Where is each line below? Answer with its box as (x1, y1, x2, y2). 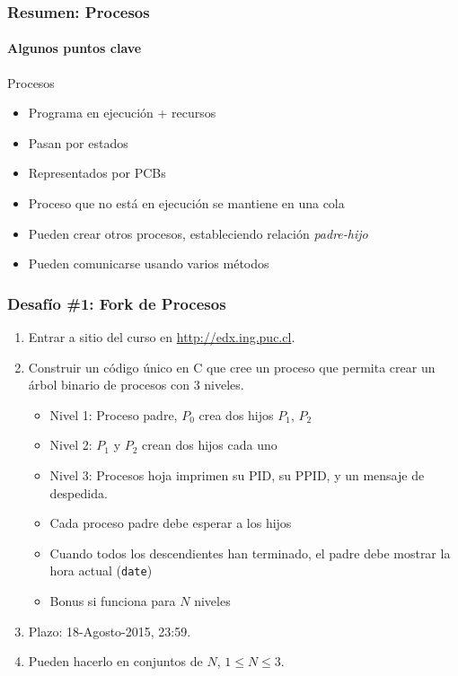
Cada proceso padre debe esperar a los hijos (49, 514, 292, 532)
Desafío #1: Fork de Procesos (7, 292, 226, 314)
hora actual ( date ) (49, 561, 153, 580)
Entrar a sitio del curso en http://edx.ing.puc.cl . (28, 328, 295, 347)
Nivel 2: (49, 435, 92, 454)
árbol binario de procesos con (28, 375, 189, 394)
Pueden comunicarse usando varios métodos (28, 254, 269, 273)
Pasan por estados (28, 133, 128, 152)
